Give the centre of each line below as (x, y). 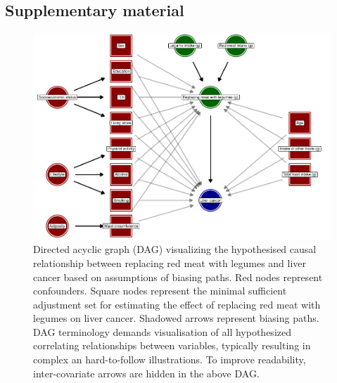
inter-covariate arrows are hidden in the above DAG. (146, 373)
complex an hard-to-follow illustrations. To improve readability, (170, 359)
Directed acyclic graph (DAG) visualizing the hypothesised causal (175, 249)
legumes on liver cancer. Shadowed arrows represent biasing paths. (176, 318)
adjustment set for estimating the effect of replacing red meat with (177, 304)
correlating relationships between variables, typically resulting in (172, 345)
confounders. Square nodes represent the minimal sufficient (160, 291)
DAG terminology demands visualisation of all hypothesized (162, 331)
